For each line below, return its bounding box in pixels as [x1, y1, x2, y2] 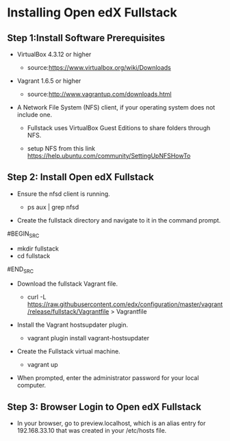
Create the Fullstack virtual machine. [16, 347, 121, 355]
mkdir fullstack [16, 244, 60, 253]
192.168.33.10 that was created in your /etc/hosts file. [16, 427, 167, 435]
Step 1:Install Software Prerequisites [7, 32, 166, 44]
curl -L [27, 293, 47, 301]
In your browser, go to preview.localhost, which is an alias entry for [16, 419, 206, 427]
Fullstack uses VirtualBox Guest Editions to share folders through [27, 124, 211, 131]
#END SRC [7, 265, 34, 275]
